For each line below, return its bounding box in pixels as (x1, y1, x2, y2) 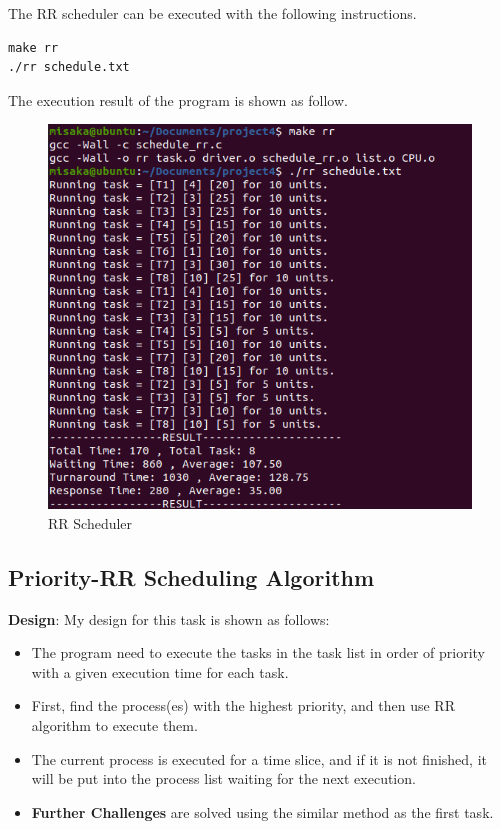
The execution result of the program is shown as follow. (8, 89, 348, 110)
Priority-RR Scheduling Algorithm (8, 561, 375, 592)
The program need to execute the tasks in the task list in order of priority (31, 642, 485, 663)
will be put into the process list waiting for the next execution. (31, 768, 416, 789)
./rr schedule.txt (8, 60, 130, 75)
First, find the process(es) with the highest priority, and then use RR (31, 695, 455, 716)
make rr (8, 40, 59, 55)
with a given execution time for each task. (31, 661, 289, 682)
